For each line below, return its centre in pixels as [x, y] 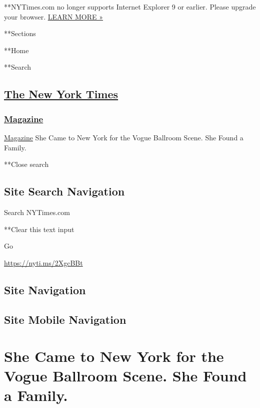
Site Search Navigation [64, 191]
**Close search [26, 164]
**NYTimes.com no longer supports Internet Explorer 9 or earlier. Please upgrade [130, 7]
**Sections [20, 33]
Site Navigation [45, 289]
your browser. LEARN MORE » [53, 16]
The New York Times [61, 94]
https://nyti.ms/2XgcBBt [43, 262]
